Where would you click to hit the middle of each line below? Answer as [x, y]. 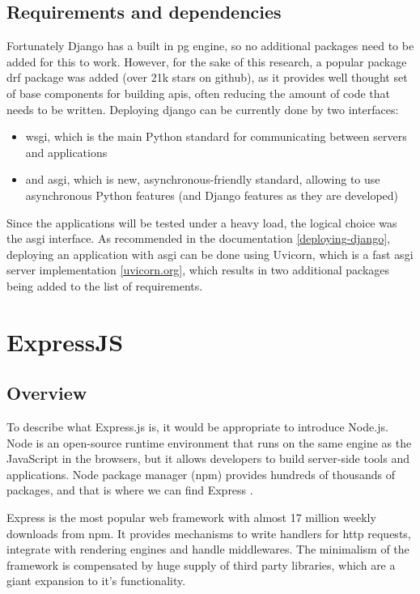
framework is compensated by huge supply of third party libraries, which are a [201, 564]
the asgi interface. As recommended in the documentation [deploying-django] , [198, 238]
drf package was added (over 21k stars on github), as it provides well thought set [207, 77]
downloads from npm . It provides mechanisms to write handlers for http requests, [209, 533]
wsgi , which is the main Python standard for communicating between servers [216, 136]
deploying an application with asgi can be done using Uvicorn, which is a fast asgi [210, 254]
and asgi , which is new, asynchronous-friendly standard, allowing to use [203, 179]
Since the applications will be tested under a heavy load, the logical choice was [202, 222]
